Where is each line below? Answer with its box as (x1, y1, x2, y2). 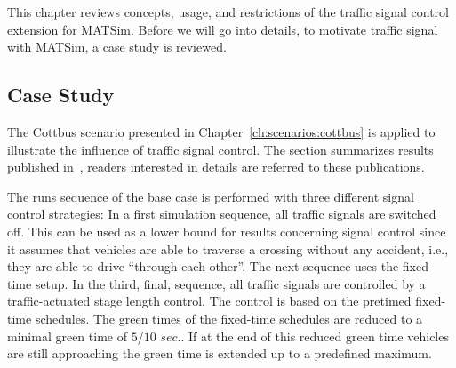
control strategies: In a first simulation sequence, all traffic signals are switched (7, 204, 436, 223)
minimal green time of (7, 326, 127, 345)
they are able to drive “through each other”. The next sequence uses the (7, 257, 399, 276)
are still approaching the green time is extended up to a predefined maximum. (7, 344, 432, 363)
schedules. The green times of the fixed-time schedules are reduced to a (35, 308, 423, 327)
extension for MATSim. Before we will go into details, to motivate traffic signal (7, 20, 438, 38)
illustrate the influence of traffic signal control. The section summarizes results (7, 140, 434, 158)
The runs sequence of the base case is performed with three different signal (7, 187, 414, 205)
